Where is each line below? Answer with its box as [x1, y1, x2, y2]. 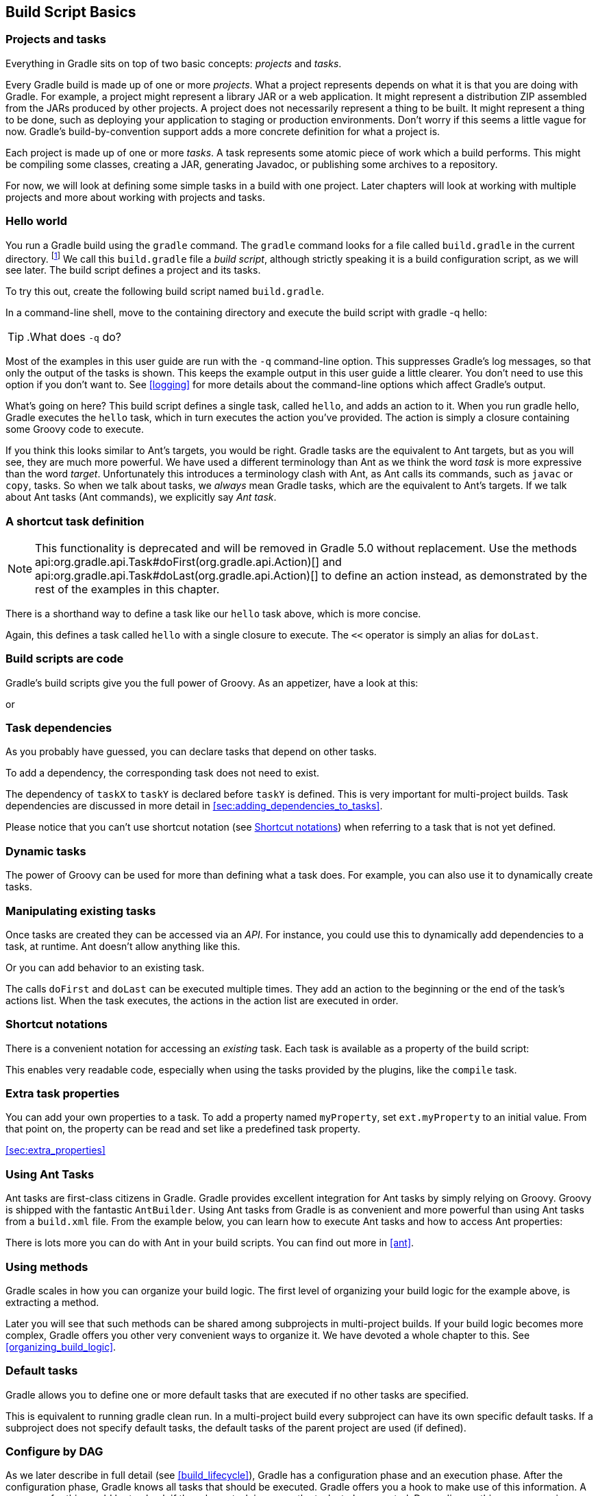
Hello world [5, 214, 68, 228]
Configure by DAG [5, 1445, 103, 1459]
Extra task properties [5, 1087, 120, 1101]
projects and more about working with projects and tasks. [5, 191, 265, 203]
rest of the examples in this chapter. [35, 582, 220, 596]
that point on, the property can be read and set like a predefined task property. [5, 1123, 361, 1135]
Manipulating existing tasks [5, 903, 156, 918]
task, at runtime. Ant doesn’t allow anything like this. [5, 940, 240, 952]
